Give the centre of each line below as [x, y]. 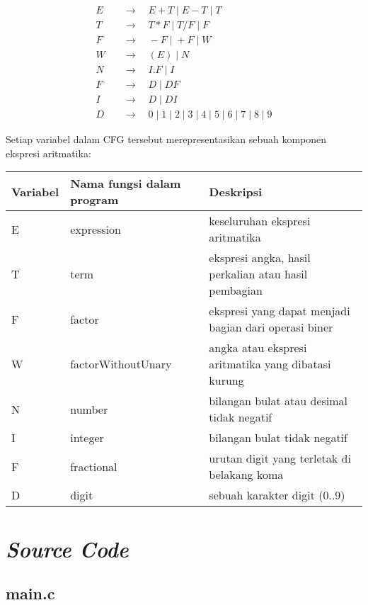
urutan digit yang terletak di [280, 458]
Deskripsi [236, 191]
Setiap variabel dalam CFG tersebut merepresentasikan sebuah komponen [166, 139]
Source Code [67, 548]
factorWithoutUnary [121, 364]
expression [96, 229]
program [94, 200]
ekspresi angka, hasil [260, 258]
